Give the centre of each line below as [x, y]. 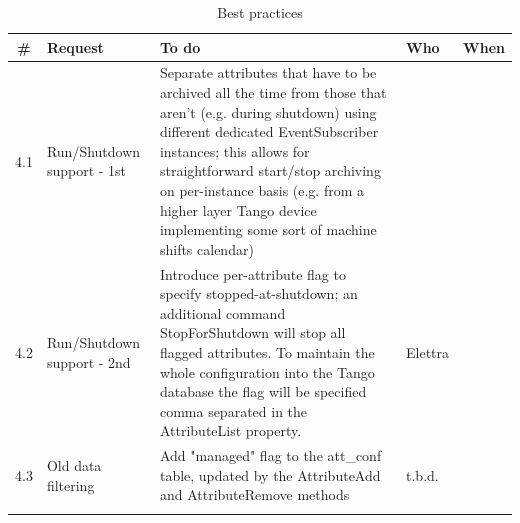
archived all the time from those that [273, 92]
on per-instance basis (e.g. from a [262, 190]
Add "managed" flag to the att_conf [270, 455]
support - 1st [86, 170]
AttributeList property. [230, 430]
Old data [74, 465]
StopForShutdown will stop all [252, 332]
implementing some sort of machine [268, 229]
